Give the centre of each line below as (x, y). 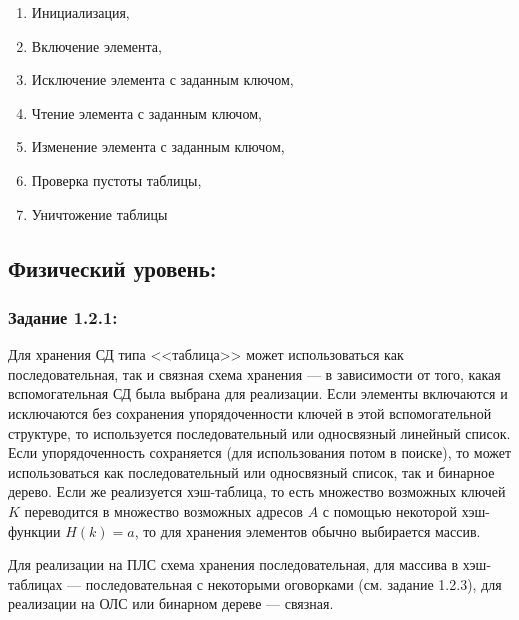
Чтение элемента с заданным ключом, (146, 112)
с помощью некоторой (390, 510)
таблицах (35, 583)
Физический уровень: (112, 267)
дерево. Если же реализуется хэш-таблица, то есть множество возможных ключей (257, 491)
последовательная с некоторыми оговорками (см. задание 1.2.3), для (293, 583)
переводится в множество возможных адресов (163, 510)
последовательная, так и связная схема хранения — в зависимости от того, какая (254, 373)
